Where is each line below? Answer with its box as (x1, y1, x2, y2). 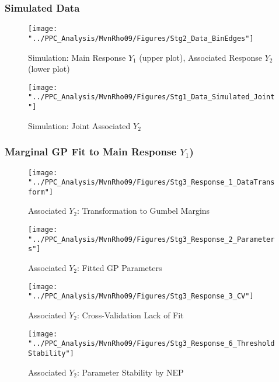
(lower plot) (28, 62, 70, 75)
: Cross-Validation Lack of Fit (76, 308, 184, 321)
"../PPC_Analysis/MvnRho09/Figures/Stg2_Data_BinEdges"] (28, 34, 254, 43)
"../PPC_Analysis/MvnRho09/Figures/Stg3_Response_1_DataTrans (28, 178, 275, 187)
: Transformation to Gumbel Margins (76, 204, 210, 217)
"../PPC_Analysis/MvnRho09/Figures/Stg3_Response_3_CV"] (28, 292, 254, 301)
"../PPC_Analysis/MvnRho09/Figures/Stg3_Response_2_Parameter (28, 235, 275, 244)
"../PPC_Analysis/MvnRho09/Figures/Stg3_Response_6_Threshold (28, 339, 275, 348)
